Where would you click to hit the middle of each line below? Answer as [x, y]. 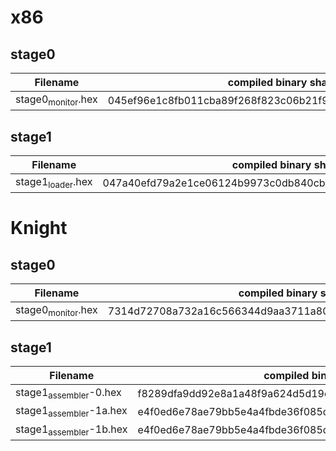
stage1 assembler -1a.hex [71, 412]
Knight [39, 228]
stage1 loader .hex [54, 183]
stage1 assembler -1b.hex [71, 430]
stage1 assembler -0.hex [68, 393]
